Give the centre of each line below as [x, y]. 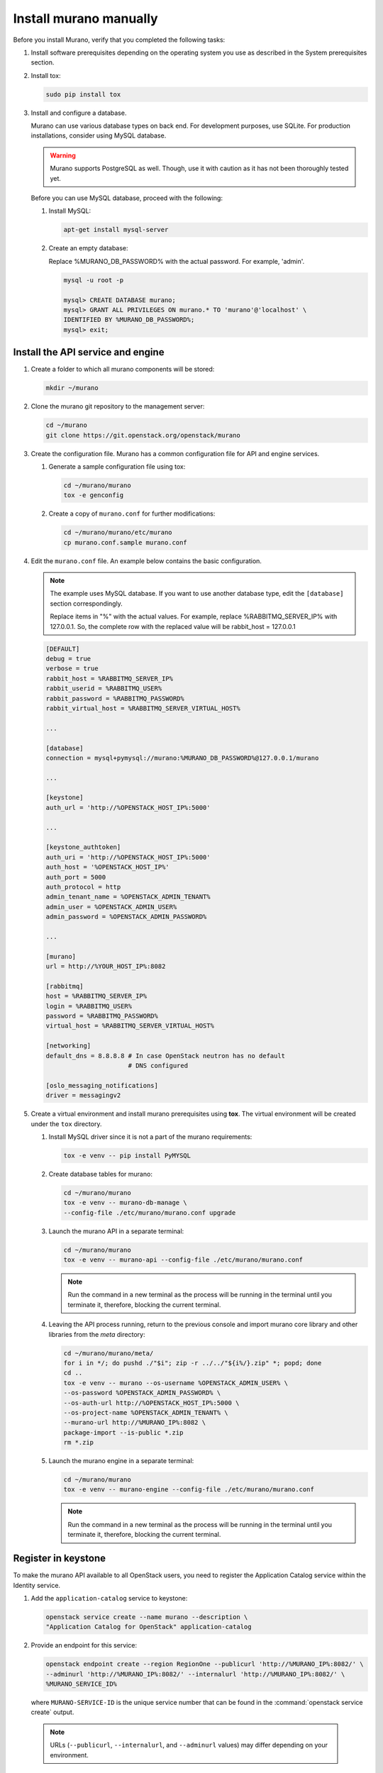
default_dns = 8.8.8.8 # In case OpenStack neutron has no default [166, 1056]
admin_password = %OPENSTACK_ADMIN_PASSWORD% [126, 917]
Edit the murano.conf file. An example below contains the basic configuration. [146, 561]
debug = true [68, 658]
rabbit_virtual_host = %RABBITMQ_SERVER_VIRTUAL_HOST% [143, 708]
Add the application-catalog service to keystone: [109, 1598]
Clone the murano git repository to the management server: [118, 406]
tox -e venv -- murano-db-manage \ [125, 1203]
